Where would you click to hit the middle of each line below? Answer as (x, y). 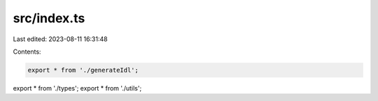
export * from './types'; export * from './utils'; (77, 88)
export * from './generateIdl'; (83, 70)
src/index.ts (49, 18)
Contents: (27, 52)
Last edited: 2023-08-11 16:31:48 (60, 39)
